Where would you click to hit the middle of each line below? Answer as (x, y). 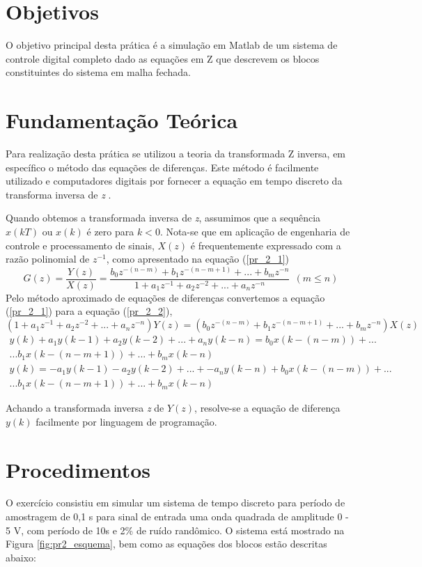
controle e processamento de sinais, (80, 245)
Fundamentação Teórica (122, 120)
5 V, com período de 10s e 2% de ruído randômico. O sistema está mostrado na (175, 530)
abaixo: (21, 557)
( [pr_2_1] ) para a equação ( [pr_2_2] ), (89, 311)
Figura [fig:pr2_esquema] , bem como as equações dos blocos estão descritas (166, 544)
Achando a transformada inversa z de (85, 408)
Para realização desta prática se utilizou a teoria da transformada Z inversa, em (176, 154)
